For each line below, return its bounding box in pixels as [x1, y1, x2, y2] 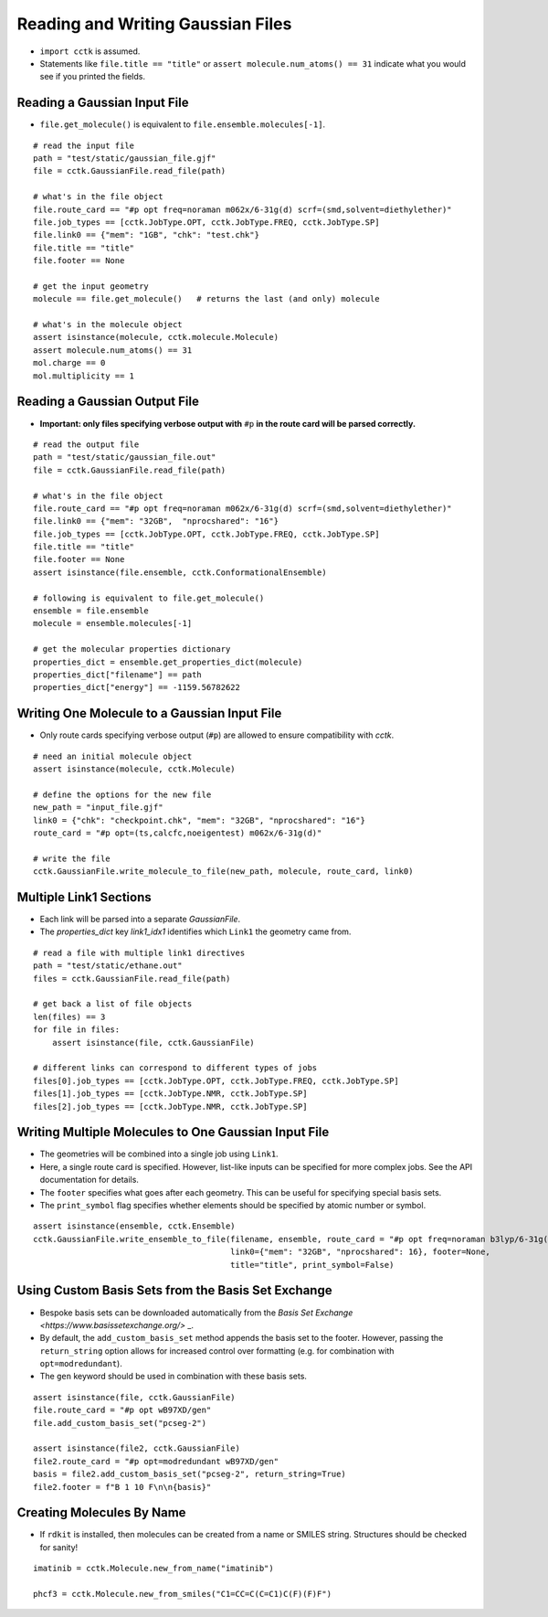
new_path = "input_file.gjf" [33, 803, 163, 813]
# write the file [33, 853, 111, 864]
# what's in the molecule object [33, 320, 183, 330]
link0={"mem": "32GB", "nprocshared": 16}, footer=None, [229, 1247, 490, 1257]
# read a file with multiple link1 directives [33, 947, 246, 958]
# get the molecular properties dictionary [33, 644, 231, 654]
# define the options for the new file [33, 789, 212, 800]
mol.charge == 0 [33, 357, 106, 368]
